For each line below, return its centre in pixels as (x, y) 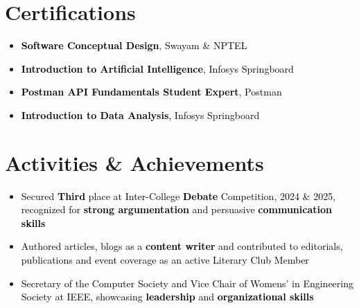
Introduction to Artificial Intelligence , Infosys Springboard (157, 68)
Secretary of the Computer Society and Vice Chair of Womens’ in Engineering (187, 283)
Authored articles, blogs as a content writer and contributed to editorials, (182, 246)
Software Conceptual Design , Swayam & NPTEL (134, 45)
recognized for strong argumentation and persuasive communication (176, 209)
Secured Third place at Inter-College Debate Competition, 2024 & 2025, (178, 196)
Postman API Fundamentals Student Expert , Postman (151, 92)
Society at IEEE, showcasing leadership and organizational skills (167, 297)
